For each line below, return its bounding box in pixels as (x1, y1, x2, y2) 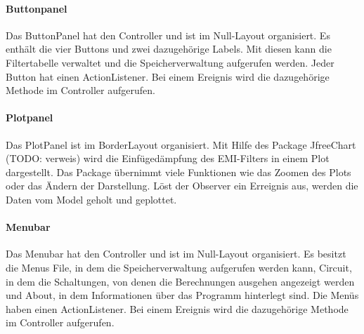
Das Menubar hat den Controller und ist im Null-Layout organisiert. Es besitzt (6, 246, 346, 261)
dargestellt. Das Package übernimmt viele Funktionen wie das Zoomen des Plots (6, 164, 351, 179)
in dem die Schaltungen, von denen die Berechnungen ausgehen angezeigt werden (6, 274, 355, 288)
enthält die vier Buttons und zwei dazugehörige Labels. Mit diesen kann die (6, 41, 332, 56)
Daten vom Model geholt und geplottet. (6, 192, 177, 206)
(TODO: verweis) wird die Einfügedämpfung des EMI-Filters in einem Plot (6, 151, 330, 166)
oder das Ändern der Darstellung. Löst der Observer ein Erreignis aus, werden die (6, 178, 358, 193)
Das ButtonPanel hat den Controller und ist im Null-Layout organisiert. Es (6, 27, 330, 42)
